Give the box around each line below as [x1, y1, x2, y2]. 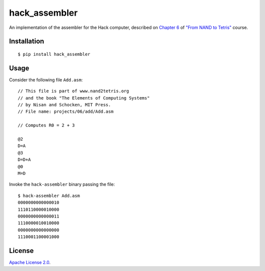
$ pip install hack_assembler [18, 51, 91, 57]
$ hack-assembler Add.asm [18, 193, 80, 198]
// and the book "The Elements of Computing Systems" [18, 95, 150, 100]
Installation [9, 37, 44, 46]
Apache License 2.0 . [9, 259, 51, 265]
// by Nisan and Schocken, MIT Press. [18, 102, 111, 108]
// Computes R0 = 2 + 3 [18, 123, 75, 128]
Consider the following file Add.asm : [9, 76, 83, 83]
